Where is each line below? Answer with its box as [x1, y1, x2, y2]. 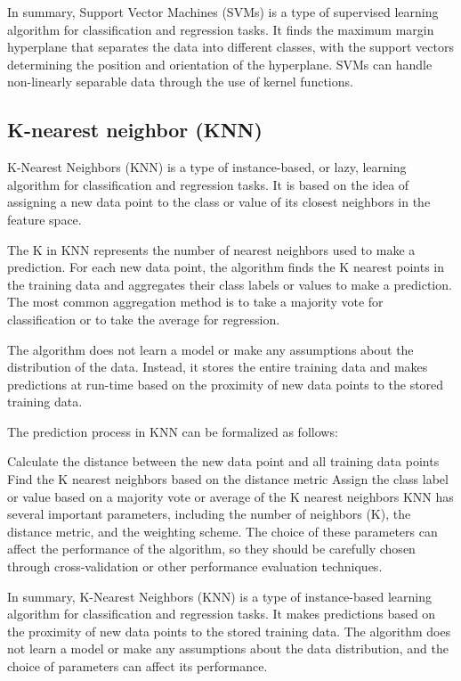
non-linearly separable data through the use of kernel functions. [7, 72, 353, 91]
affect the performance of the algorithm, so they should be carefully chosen [7, 539, 416, 558]
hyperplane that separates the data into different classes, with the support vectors [7, 37, 454, 56]
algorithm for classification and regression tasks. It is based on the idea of [7, 175, 409, 193]
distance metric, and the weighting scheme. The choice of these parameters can [7, 521, 438, 540]
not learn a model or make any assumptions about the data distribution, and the [7, 639, 449, 658]
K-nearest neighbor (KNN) [7, 116, 263, 144]
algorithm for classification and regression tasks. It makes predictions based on [7, 604, 436, 623]
